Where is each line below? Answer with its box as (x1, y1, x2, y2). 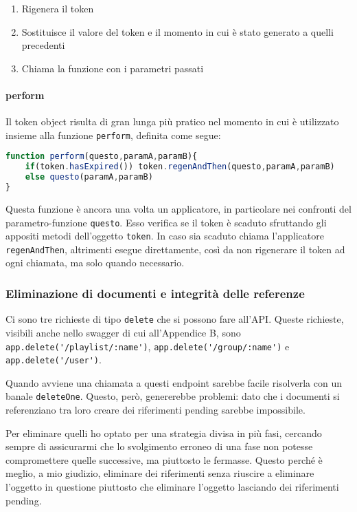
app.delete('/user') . (5, 352, 102, 367)
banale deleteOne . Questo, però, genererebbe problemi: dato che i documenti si (5, 389, 340, 403)
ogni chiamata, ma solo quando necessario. (5, 255, 185, 270)
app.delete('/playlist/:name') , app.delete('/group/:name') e (5, 339, 290, 353)
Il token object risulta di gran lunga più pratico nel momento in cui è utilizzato (5, 114, 339, 129)
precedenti (21, 38, 65, 52)
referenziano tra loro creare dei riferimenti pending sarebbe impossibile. (5, 403, 306, 417)
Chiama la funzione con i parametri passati (21, 61, 204, 75)
